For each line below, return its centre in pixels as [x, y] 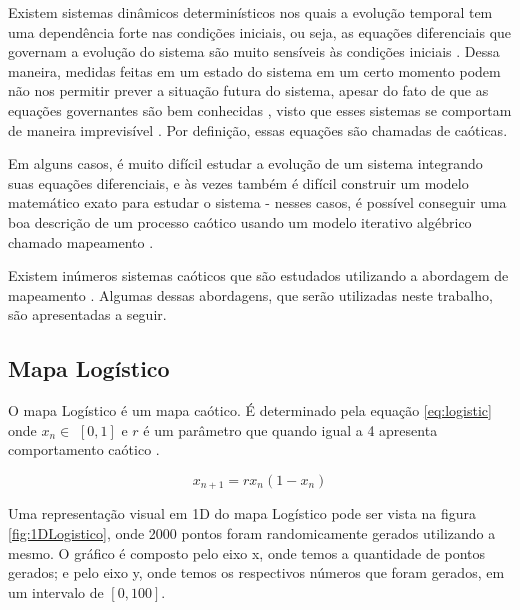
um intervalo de [56, 591]
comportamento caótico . [84, 449]
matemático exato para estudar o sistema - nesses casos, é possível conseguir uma [257, 202]
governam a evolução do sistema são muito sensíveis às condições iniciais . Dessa [254, 51]
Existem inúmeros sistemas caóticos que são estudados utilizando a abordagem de [258, 275]
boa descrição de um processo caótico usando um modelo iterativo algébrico [240, 221]
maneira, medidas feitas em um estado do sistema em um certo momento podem [254, 70]
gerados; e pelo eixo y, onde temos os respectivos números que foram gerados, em [256, 572]
